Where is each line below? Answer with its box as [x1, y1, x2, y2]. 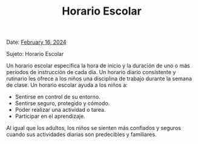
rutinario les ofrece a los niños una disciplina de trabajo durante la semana [6, 75, 193, 83]
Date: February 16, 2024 [6, 38, 67, 46]
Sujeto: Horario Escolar [6, 50, 64, 58]
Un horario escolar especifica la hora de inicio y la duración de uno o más [6, 62, 190, 69]
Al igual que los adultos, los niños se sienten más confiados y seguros [6, 125, 182, 132]
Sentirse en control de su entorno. [15, 93, 101, 101]
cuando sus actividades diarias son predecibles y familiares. [6, 131, 157, 138]
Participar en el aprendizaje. [15, 112, 86, 120]
